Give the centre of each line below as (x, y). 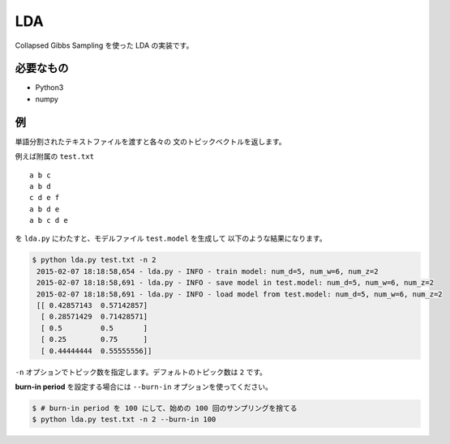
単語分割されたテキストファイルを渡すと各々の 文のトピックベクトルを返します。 (151, 141)
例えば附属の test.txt (55, 156)
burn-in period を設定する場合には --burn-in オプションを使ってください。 (144, 386)
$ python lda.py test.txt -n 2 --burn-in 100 (124, 420)
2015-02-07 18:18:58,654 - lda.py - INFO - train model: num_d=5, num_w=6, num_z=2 (208, 271)
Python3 (49, 88)
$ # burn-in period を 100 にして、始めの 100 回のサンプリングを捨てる (165, 408)
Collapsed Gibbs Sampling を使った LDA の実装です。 (104, 45)
